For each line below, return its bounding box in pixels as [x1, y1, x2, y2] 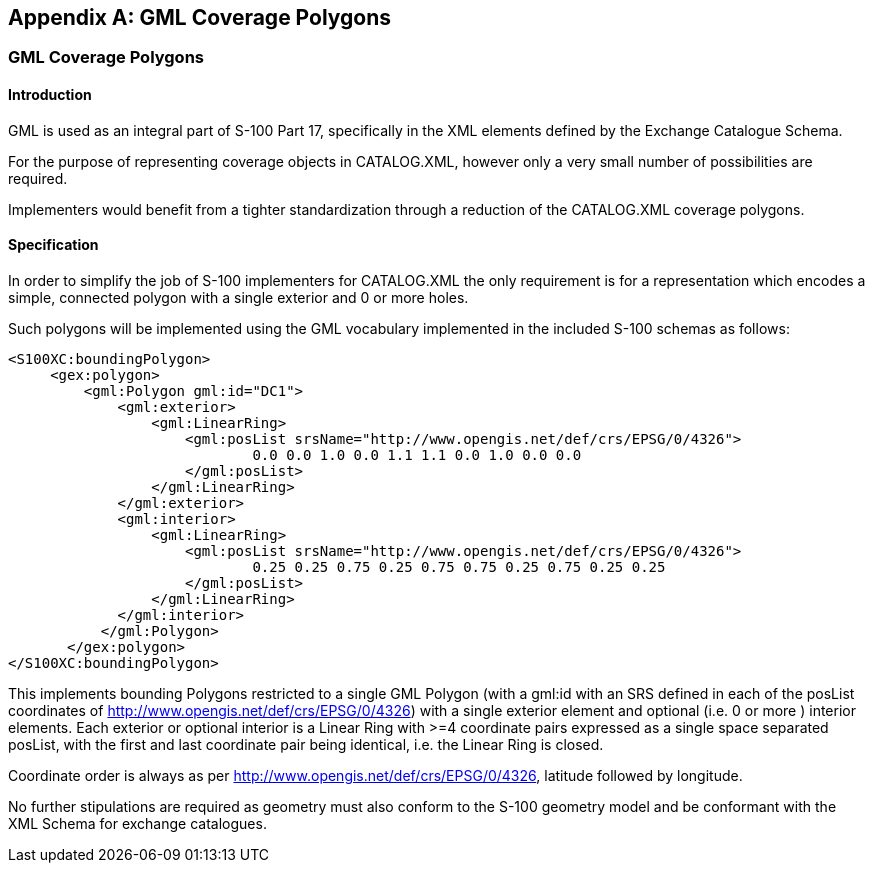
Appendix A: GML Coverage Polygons [8, 5, 392, 30]
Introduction [8, 86, 92, 104]
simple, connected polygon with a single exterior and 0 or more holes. [8, 288, 469, 306]
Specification [8, 236, 99, 254]
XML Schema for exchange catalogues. [8, 814, 267, 832]
